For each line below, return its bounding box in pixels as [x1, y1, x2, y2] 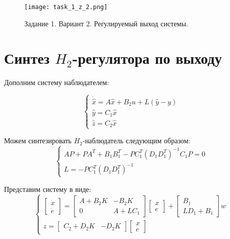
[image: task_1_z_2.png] [24, 4, 108, 11]
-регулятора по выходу [72, 48, 222, 68]
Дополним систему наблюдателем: [4, 77, 109, 88]
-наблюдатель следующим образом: [82, 135, 191, 146]
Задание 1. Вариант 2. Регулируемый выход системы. [24, 18, 189, 28]
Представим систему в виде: [4, 183, 91, 194]
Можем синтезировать [4, 135, 72, 146]
